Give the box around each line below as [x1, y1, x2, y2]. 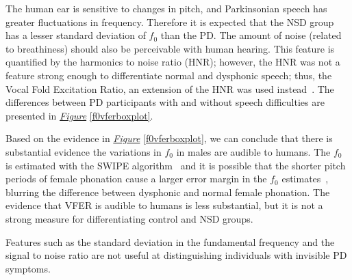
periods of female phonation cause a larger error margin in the [5, 171, 267, 186]
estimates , [281, 171, 329, 186]
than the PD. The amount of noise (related [160, 28, 342, 42]
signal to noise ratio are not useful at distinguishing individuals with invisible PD [5, 248, 347, 262]
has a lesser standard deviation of [5, 28, 146, 42]
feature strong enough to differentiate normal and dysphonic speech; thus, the [5, 68, 332, 82]
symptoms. [5, 261, 51, 275]
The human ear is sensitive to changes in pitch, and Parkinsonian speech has [5, 1, 327, 15]
